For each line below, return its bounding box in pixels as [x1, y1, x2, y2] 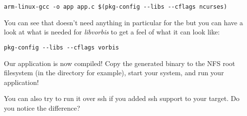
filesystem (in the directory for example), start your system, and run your [4, 67, 224, 78]
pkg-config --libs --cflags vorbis [4, 44, 119, 51]
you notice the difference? [4, 102, 80, 113]
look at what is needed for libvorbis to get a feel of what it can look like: [4, 27, 220, 37]
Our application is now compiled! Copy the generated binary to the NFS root [4, 58, 235, 68]
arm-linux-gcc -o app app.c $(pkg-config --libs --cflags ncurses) [4, 3, 228, 10]
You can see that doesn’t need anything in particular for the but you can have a [4, 17, 243, 27]
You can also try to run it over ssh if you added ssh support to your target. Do [4, 93, 240, 103]
